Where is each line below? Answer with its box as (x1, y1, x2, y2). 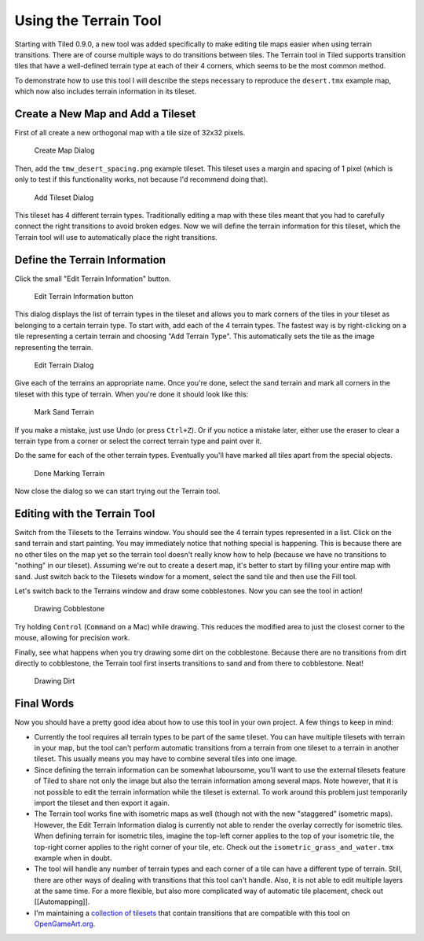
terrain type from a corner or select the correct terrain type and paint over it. (14, 436, 262, 445)
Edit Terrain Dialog (34, 360, 94, 370)
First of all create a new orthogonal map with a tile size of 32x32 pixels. (14, 128, 246, 138)
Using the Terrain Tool (14, 12, 162, 29)
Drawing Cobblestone (34, 604, 105, 614)
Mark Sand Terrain (34, 408, 94, 417)
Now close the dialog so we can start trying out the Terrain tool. (14, 486, 221, 496)
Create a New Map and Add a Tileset (14, 107, 196, 120)
